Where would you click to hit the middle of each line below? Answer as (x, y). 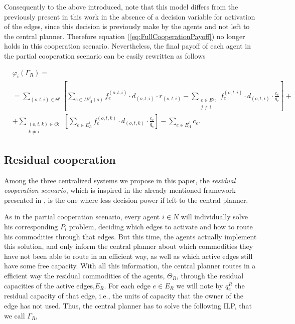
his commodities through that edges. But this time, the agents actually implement (130, 236)
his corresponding (31, 227)
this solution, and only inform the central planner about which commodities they (129, 246)
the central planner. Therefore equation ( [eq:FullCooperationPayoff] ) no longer (125, 36)
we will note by (200, 285)
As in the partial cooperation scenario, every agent (82, 217)
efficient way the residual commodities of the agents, (85, 275)
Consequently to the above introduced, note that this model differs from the (121, 7)
